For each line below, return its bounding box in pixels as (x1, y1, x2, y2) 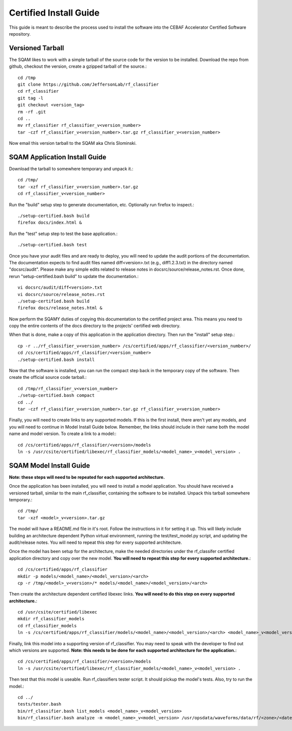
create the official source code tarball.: (9, 375, 87, 380)
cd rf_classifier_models (18, 623, 77, 629)
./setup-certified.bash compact (18, 393, 95, 398)
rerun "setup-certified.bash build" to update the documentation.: (9, 273, 139, 279)
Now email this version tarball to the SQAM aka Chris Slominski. (9, 140, 137, 146)
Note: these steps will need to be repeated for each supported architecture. (9, 474, 165, 480)
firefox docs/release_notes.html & (18, 305, 103, 311)
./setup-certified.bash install (18, 356, 95, 362)
